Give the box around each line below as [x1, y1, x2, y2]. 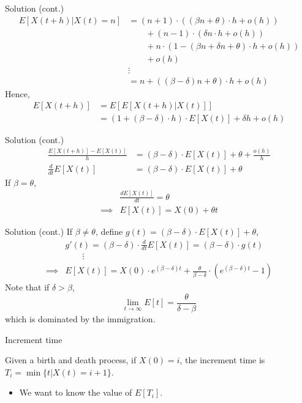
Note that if [5, 281, 50, 294]
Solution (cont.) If [5, 225, 73, 238]
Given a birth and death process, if [5, 353, 137, 366]
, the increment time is [179, 353, 265, 366]
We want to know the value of [19, 386, 132, 399]
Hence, [5, 87, 30, 100]
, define [95, 225, 123, 238]
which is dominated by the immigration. [5, 312, 156, 325]
